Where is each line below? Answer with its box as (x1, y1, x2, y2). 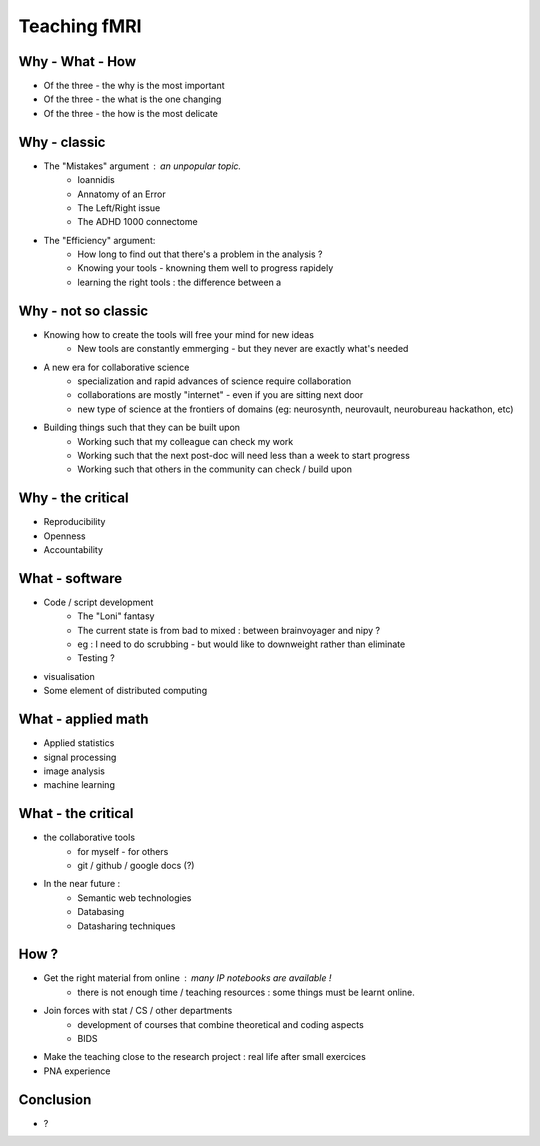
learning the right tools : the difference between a (77, 276, 282, 288)
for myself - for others (77, 845, 169, 857)
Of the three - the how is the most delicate (43, 107, 219, 119)
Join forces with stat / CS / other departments (43, 1005, 233, 1017)
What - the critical (18, 805, 134, 822)
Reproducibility (43, 516, 106, 528)
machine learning (43, 779, 115, 791)
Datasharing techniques (77, 920, 176, 932)
